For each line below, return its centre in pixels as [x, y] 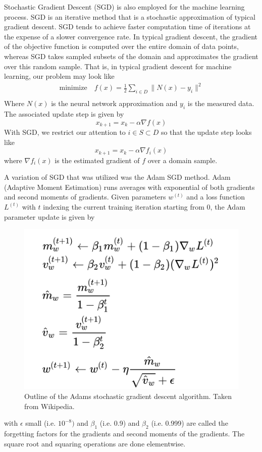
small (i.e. [41, 423]
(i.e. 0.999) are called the [190, 423]
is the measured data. [221, 103]
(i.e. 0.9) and [120, 423]
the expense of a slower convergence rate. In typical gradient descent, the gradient [131, 36]
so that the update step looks [206, 132]
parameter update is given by [49, 216]
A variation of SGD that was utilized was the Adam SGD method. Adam [117, 177]
